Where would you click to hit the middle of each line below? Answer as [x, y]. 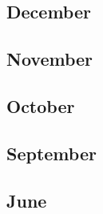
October [41, 105]
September [51, 153]
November [50, 59]
